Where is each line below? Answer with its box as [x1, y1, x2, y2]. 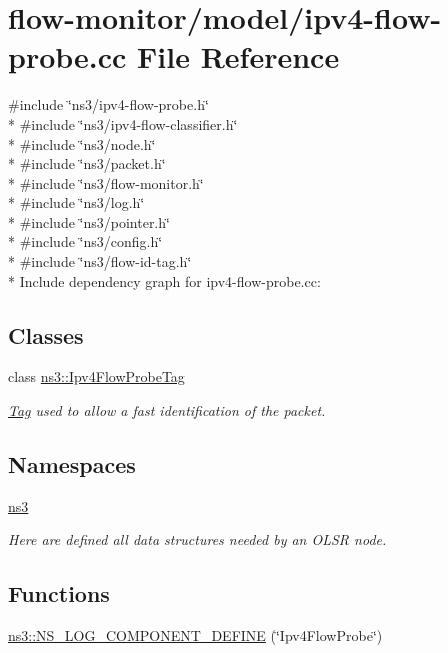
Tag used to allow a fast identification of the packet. [8, 400, 326, 421]
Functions [8, 578, 110, 609]
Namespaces [8, 449, 136, 480]
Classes [8, 319, 84, 350]
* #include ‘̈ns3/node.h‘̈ [8, 133, 156, 154]
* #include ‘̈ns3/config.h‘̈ [8, 231, 163, 252]
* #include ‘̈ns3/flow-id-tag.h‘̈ [8, 251, 192, 272]
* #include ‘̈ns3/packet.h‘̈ [8, 153, 166, 174]
